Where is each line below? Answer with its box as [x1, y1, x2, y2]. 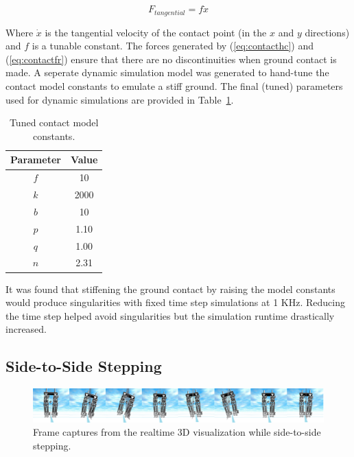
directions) [305, 25, 350, 39]
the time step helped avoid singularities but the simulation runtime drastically [5, 308, 335, 323]
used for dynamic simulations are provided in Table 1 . [5, 92, 234, 106]
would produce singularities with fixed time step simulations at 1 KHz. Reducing [5, 295, 345, 309]
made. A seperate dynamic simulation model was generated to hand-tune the [5, 65, 329, 80]
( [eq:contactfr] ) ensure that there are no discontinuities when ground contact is [5, 51, 337, 66]
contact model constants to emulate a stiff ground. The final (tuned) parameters [5, 79, 343, 93]
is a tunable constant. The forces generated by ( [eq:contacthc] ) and [32, 38, 314, 53]
